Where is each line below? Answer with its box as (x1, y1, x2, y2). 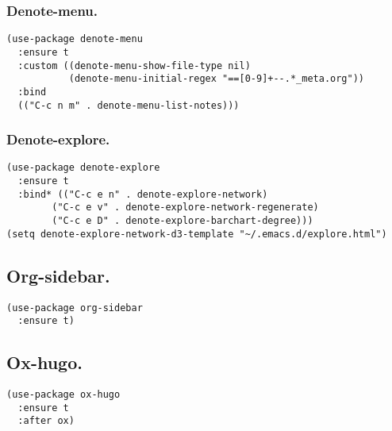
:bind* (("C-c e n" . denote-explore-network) (17, 188, 268, 200)
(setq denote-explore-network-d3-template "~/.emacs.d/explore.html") (6, 228, 387, 240)
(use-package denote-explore (6, 162, 160, 174)
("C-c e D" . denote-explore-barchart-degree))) (52, 215, 313, 226)
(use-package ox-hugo (6, 389, 121, 401)
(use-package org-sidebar (6, 302, 143, 314)
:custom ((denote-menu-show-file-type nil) (17, 60, 251, 71)
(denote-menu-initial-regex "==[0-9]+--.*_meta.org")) (68, 73, 365, 85)
